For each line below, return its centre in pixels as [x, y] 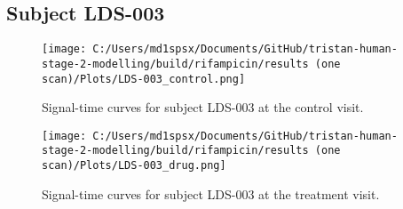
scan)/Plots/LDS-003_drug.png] [134, 166]
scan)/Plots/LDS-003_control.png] [144, 79]
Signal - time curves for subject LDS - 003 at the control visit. [203, 107]
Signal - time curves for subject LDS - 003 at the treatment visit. [211, 193]
